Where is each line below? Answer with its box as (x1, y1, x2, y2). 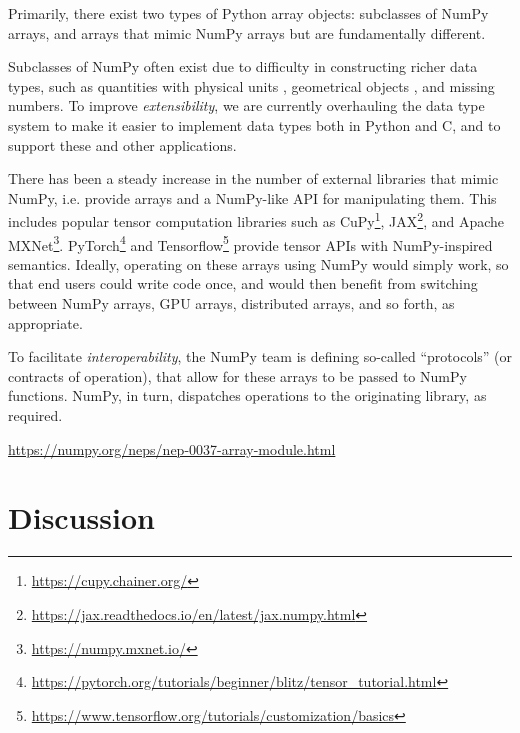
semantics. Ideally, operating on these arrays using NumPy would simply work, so (8, 253, 509, 274)
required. (8, 405, 63, 425)
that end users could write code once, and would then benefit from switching (8, 273, 478, 294)
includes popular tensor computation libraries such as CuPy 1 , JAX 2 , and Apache (8, 208, 505, 231)
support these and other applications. (8, 134, 237, 155)
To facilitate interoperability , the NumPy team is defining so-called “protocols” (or (8, 346, 513, 367)
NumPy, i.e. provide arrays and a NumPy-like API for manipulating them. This (8, 187, 497, 208)
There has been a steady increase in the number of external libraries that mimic (8, 168, 499, 189)
